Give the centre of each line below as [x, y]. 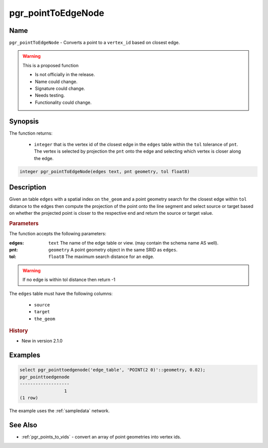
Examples [25, 355]
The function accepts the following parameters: [58, 234]
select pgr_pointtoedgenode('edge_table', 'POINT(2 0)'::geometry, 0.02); [113, 370]
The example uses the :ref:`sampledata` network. [60, 411]
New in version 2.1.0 [42, 341]
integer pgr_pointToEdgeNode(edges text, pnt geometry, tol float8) [105, 171]
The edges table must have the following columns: [61, 293]
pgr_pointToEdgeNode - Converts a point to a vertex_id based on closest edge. [95, 43]
